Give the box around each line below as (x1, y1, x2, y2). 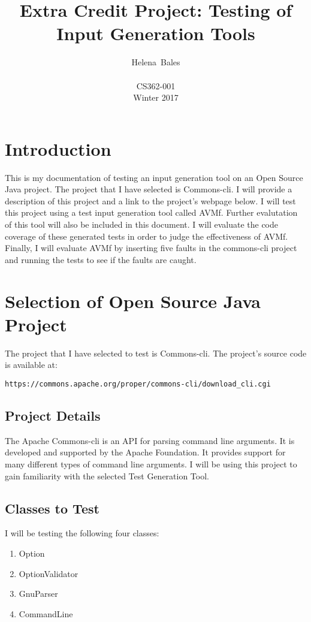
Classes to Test (5, 499, 99, 517)
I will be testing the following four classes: (5, 527, 159, 539)
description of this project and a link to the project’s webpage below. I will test (5, 194, 296, 207)
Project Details (5, 406, 101, 424)
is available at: (5, 358, 58, 371)
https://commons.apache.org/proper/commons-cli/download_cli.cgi (5, 379, 271, 388)
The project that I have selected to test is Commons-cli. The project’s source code (5, 346, 307, 359)
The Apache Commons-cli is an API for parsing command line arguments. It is (5, 434, 295, 446)
